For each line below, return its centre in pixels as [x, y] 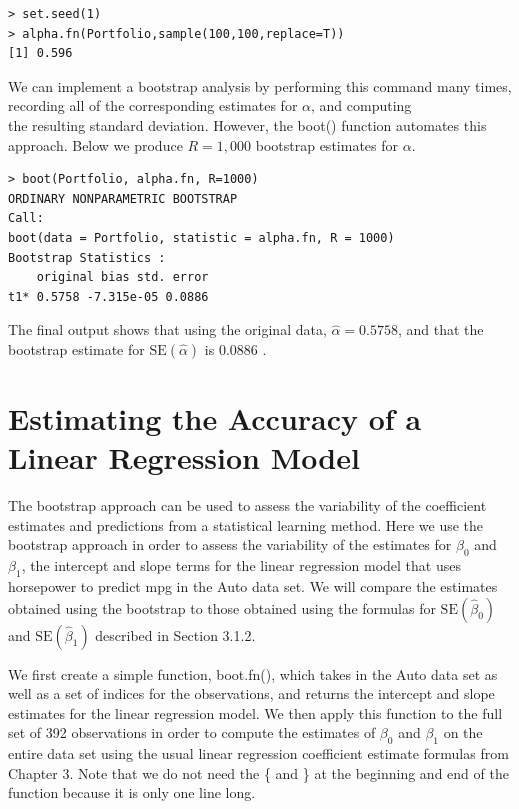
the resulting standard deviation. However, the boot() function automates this [247, 124]
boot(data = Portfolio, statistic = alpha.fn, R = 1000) [201, 237]
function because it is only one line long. [132, 792]
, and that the [441, 329]
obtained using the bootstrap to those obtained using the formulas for [222, 607]
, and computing [361, 105]
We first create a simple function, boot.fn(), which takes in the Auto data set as [253, 673]
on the [463, 732]
